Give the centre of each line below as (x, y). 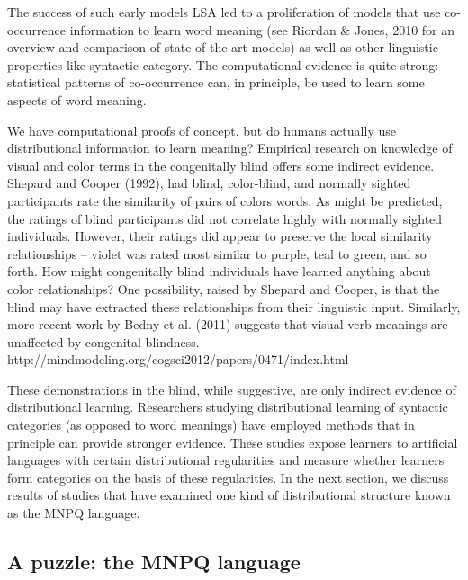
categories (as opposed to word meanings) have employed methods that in (211, 425)
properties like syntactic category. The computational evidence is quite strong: (223, 64)
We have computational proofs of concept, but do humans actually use (202, 130)
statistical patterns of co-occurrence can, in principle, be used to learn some (216, 82)
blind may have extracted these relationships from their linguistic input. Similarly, (234, 306)
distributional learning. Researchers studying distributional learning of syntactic (228, 407)
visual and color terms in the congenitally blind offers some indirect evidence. (221, 165)
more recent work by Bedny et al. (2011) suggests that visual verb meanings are (228, 324)
